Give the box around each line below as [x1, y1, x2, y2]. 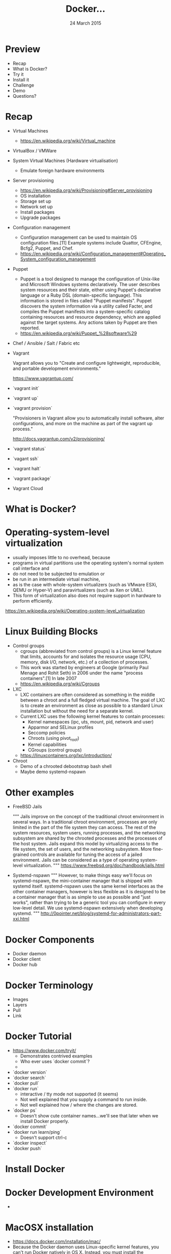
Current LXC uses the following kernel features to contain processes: [20, 713, 165, 719]
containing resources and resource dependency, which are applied [20, 314, 161, 320]
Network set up [20, 203, 53, 210]
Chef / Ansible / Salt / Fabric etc [12, 340, 80, 346]
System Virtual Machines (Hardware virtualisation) [12, 157, 119, 164]
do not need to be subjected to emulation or [12, 570, 105, 577]
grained [12, 851, 29, 857]
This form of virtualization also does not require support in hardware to [12, 592, 161, 599]
